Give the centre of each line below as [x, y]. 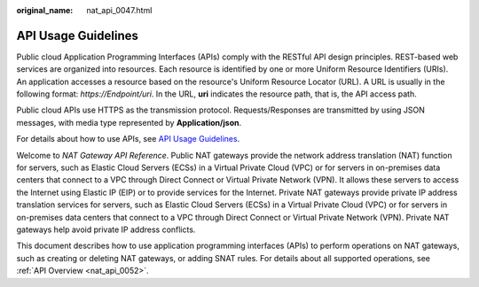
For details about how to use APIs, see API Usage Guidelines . [128, 139]
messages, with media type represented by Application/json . [129, 122]
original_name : [45, 10]
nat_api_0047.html [119, 10]
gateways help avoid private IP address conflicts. [106, 229]
